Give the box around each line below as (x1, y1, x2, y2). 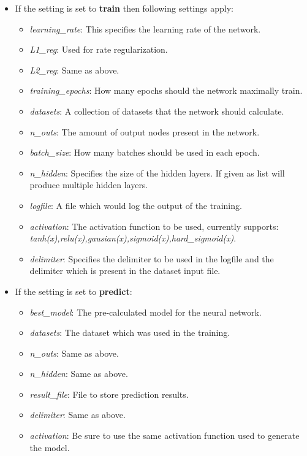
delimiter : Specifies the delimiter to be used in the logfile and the (29, 252, 274, 265)
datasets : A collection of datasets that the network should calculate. (29, 104, 284, 117)
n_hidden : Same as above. (29, 367, 128, 380)
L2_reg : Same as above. (29, 63, 119, 76)
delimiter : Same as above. (29, 408, 126, 421)
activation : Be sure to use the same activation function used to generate (29, 429, 300, 442)
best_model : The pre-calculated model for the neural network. (29, 305, 262, 318)
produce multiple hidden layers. (29, 178, 148, 191)
